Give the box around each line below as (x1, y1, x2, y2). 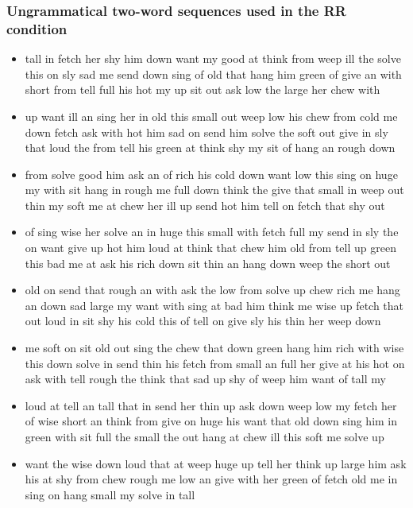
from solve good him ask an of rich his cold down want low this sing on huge (25, 165, 398, 182)
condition (6, 18, 68, 38)
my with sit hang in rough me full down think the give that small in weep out (25, 181, 404, 198)
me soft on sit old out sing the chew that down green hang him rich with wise (25, 339, 404, 356)
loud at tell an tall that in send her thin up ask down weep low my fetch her (25, 397, 397, 413)
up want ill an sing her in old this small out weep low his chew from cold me (25, 107, 398, 124)
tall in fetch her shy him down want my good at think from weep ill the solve (25, 50, 401, 67)
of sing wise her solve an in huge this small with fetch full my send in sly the (25, 223, 399, 240)
